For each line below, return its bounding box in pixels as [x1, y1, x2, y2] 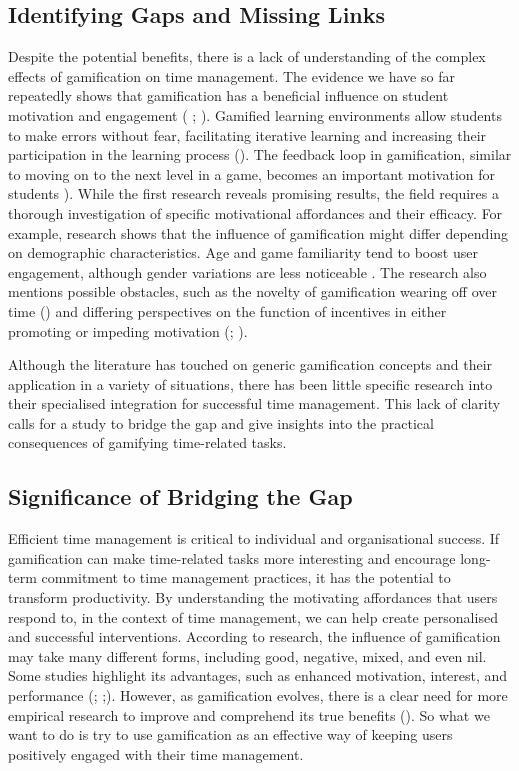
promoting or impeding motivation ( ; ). [8, 320, 248, 341]
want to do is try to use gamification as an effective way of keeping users [8, 724, 453, 745]
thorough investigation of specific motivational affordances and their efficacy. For [8, 202, 503, 223]
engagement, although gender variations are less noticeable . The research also [8, 261, 487, 282]
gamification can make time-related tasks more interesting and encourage [8, 547, 456, 568]
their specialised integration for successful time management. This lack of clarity [8, 393, 501, 414]
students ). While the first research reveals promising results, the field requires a [8, 183, 499, 204]
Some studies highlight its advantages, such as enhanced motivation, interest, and [8, 665, 508, 686]
